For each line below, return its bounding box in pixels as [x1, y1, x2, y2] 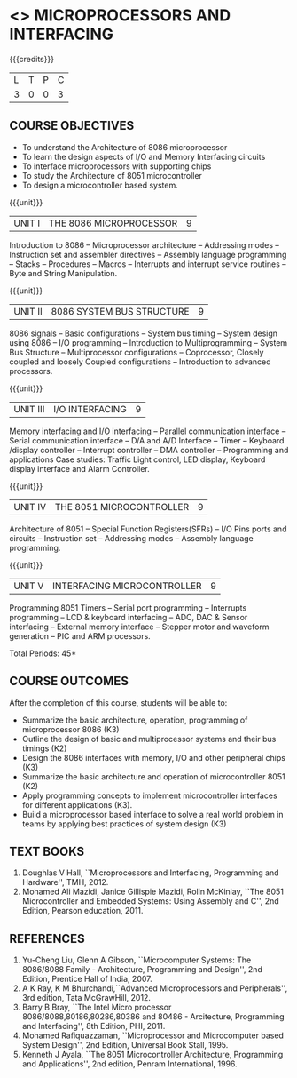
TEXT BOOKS [9, 843, 85, 858]
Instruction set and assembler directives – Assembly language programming [9, 249, 287, 260]
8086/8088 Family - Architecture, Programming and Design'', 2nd [21, 964, 263, 975]
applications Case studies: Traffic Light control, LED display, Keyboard [9, 454, 266, 465]
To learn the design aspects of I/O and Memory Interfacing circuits [21, 151, 266, 162]
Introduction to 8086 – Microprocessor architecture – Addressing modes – [9, 239, 279, 250]
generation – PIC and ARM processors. [9, 630, 151, 641]
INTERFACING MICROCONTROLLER [51, 579, 202, 592]
